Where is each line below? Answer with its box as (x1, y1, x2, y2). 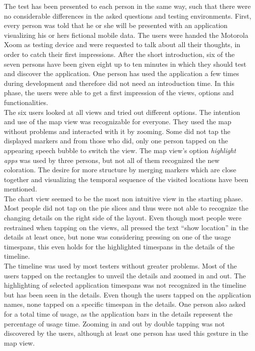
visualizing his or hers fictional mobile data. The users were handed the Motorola (4, 29, 249, 40)
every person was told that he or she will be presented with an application (4, 20, 228, 30)
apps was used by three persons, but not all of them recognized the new (4, 155, 220, 165)
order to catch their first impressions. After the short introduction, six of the (4, 49, 235, 59)
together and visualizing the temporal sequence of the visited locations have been (4, 174, 249, 184)
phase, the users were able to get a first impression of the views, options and (4, 87, 234, 98)
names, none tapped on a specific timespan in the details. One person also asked (4, 299, 246, 309)
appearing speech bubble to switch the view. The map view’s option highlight (4, 145, 236, 155)
